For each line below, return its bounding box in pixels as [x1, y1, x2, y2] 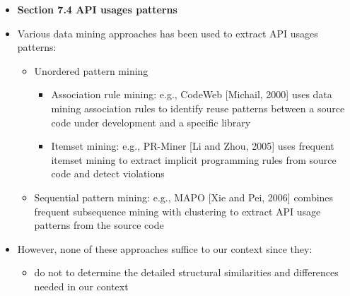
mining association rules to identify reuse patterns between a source [51, 100, 345, 115]
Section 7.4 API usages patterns [17, 2, 177, 16]
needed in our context [34, 278, 129, 293]
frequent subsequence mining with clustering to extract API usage [34, 203, 321, 218]
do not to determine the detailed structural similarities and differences [34, 265, 339, 280]
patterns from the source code [34, 218, 164, 232]
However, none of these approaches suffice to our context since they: [17, 241, 313, 256]
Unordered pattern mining [34, 63, 148, 78]
